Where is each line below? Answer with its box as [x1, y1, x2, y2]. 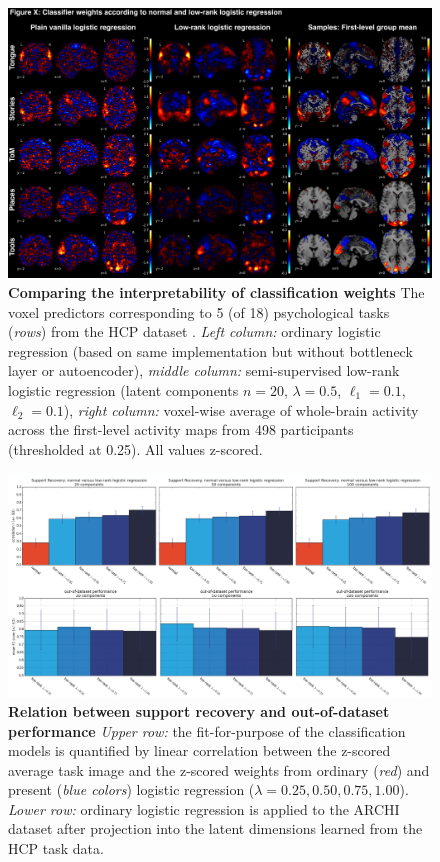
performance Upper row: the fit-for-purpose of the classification [8, 720, 406, 741]
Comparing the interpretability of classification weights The [8, 281, 425, 302]
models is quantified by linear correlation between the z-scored [8, 740, 391, 761]
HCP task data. [8, 838, 104, 859]
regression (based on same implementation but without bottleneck [8, 340, 413, 361]
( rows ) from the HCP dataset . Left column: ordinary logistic [8, 321, 381, 342]
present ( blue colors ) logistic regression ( [8, 779, 255, 800]
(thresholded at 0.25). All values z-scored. [8, 438, 263, 459]
